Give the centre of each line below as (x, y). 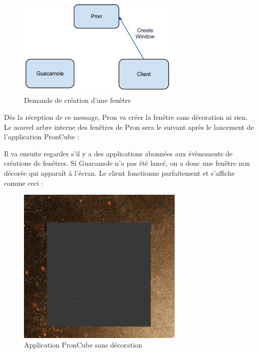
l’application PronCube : (42, 137)
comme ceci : (24, 182)
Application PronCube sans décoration (83, 345)
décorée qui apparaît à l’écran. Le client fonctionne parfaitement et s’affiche (120, 173)
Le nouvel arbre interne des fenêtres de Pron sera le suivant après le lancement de (129, 127)
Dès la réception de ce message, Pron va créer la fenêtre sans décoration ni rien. (126, 117)
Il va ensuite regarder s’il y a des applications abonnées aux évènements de (118, 153)
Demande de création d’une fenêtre (78, 100)
